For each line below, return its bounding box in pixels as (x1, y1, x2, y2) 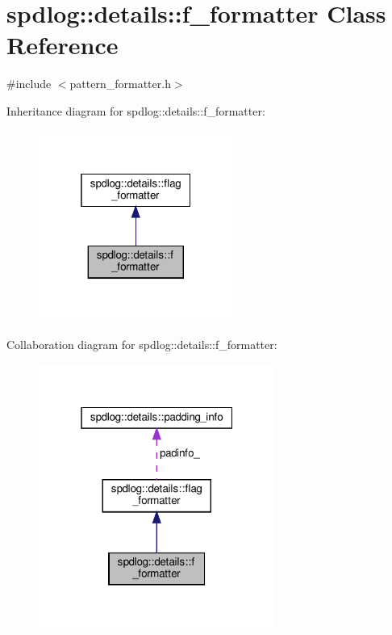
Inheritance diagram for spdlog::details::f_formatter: (6, 102, 265, 119)
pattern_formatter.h (69, 75, 171, 92)
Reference (6, 28, 119, 61)
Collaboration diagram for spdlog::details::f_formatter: (6, 335, 277, 352)
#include (6, 75, 52, 92)
